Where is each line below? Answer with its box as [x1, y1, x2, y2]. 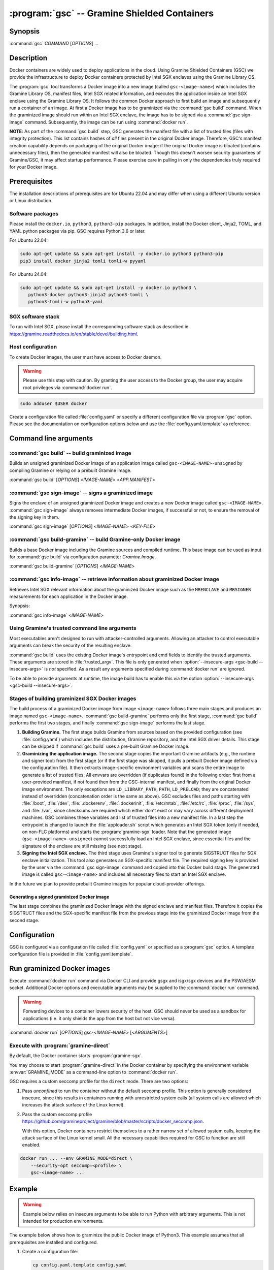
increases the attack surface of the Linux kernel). [22, 1102, 125, 1108]
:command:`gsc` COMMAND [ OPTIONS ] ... [9, 41, 99, 47]
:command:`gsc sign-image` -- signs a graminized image [9, 489, 153, 496]
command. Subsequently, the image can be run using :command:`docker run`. [24, 119, 188, 125]
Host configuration [9, 343, 57, 351]
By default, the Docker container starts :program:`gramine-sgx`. [9, 1053, 143, 1059]
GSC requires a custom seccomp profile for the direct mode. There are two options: [9, 1078, 189, 1085]
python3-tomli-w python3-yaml [28, 299, 104, 305]
